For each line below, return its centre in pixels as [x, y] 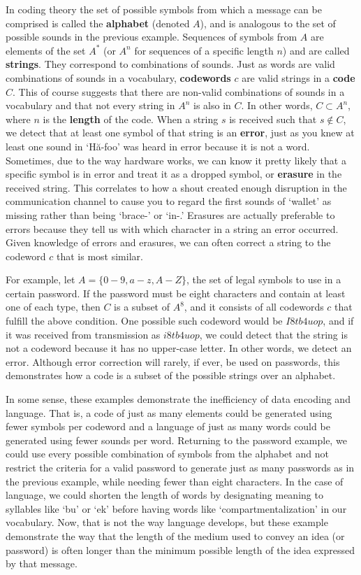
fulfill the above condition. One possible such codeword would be [144, 321]
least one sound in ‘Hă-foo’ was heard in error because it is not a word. [158, 146]
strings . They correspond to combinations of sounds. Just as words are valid [170, 64]
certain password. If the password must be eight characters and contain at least [176, 293]
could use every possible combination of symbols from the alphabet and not [167, 454]
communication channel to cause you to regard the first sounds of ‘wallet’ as [169, 201]
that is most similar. [100, 256]
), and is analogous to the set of [268, 23]
